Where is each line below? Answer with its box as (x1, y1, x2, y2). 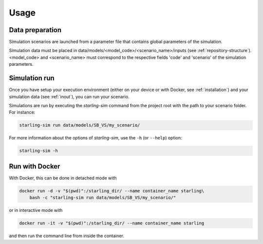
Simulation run (9, 74, 55, 82)
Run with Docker (9, 162, 60, 170)
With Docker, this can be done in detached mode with (9, 175, 117, 181)
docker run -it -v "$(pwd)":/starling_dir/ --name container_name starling (19, 221, 205, 226)
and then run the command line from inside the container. (9, 233, 124, 239)
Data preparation (9, 26, 62, 34)
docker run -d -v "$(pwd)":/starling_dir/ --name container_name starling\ (19, 188, 205, 193)
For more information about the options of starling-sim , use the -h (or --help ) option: (9, 135, 182, 141)
